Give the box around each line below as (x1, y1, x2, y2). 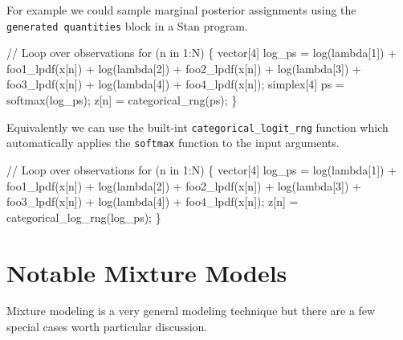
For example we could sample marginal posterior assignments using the (6, 2, 356, 18)
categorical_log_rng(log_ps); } (6, 208, 161, 225)
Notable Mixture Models (6, 256, 287, 289)
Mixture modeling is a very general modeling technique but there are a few (6, 302, 376, 319)
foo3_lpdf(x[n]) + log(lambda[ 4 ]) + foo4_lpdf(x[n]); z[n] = (6, 193, 299, 210)
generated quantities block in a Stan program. (6, 17, 248, 34)
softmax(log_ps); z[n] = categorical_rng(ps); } (6, 92, 238, 109)
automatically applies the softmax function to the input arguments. (6, 134, 340, 151)
